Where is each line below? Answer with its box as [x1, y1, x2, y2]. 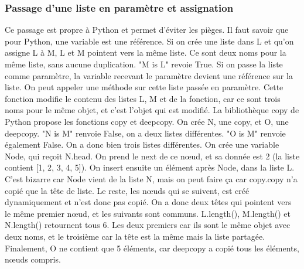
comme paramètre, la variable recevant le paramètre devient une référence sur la [5, 69, 293, 81]
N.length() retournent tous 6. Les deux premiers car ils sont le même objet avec [5, 219, 291, 231]
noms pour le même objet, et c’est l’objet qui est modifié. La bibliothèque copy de [5, 104, 299, 116]
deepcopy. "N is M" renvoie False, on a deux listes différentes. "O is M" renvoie [5, 127, 286, 139]
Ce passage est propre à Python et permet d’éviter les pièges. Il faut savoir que [5, 23, 289, 36]
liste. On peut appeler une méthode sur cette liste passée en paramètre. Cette [5, 81, 283, 93]
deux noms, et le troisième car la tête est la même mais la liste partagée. [5, 230, 265, 242]
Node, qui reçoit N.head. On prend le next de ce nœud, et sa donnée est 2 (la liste [5, 149, 300, 162]
